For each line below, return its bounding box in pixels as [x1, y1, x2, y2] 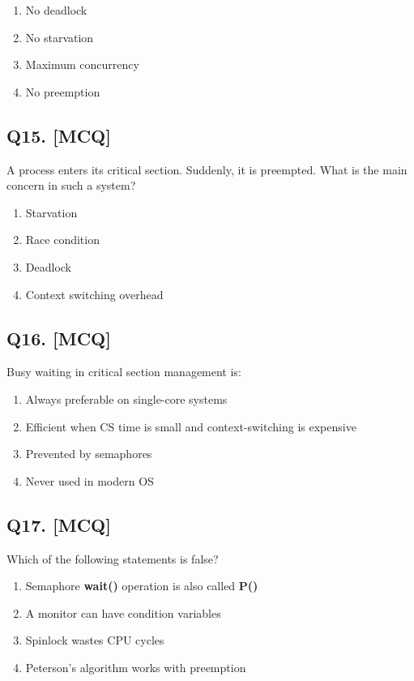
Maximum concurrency [25, 56, 139, 73]
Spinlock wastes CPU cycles [25, 632, 164, 649]
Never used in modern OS [25, 472, 154, 489]
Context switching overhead [25, 285, 164, 302]
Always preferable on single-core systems [25, 390, 228, 407]
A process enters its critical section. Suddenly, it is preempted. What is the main [6, 161, 408, 178]
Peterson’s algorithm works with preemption [25, 658, 246, 675]
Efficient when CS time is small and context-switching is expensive [25, 418, 356, 435]
